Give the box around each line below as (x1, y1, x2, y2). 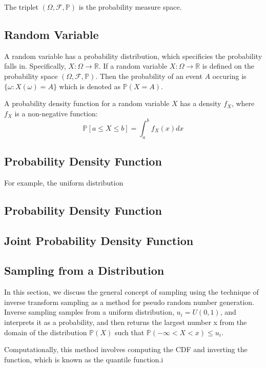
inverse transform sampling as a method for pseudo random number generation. (4, 296, 254, 307)
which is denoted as (59, 80, 121, 91)
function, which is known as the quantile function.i (4, 354, 163, 364)
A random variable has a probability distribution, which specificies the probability (4, 50, 262, 61)
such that (114, 326, 145, 337)
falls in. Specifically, (4, 60, 66, 71)
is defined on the (202, 60, 254, 71)
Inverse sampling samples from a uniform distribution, (4, 306, 174, 317)
